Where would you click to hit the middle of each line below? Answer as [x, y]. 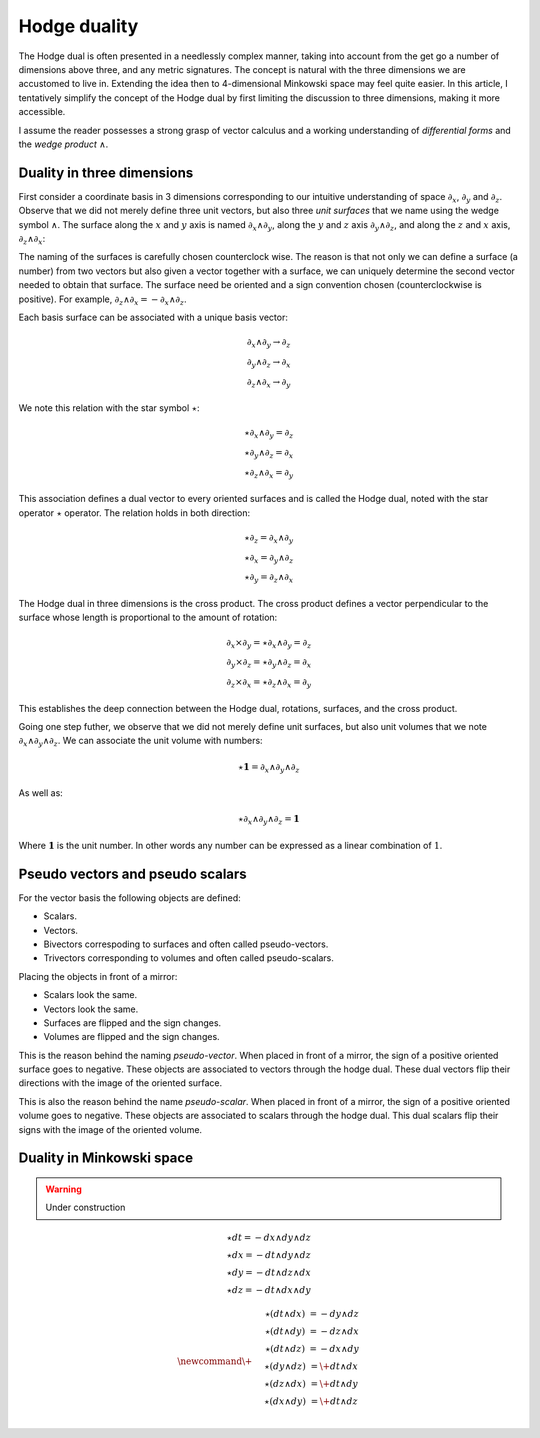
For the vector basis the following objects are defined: [130, 897]
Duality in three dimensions [106, 172]
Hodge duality [78, 26]
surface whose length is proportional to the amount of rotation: [148, 617]
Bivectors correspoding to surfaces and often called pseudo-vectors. [186, 944]
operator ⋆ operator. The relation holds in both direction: [134, 512]
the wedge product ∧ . [63, 144]
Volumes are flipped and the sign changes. [131, 1037]
